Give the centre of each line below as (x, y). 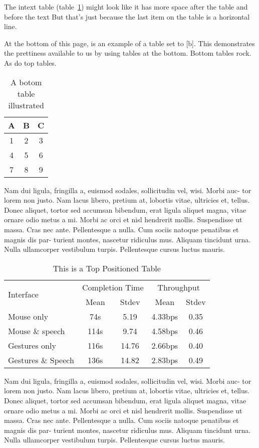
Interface (23, 294)
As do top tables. (30, 62)
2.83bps (165, 360)
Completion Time (113, 287)
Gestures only (32, 345)
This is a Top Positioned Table (107, 268)
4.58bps (165, 331)
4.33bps (165, 316)
